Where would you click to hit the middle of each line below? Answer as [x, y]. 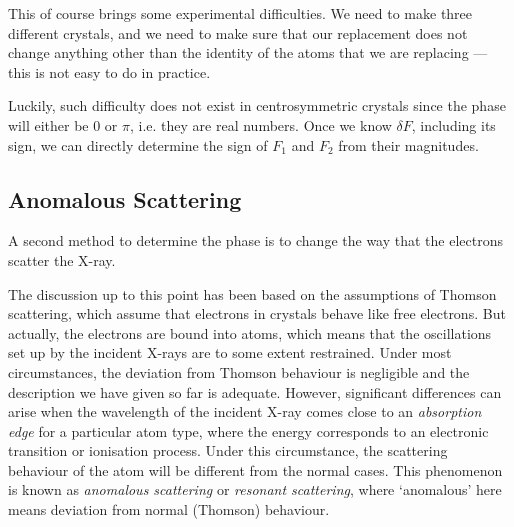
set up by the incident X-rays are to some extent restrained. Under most [230, 352]
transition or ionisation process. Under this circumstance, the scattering [228, 450]
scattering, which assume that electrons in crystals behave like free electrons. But [257, 313]
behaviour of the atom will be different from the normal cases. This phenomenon [255, 469]
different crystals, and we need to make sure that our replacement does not [238, 32]
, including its [453, 124]
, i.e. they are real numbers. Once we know [261, 124]
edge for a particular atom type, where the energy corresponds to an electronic [248, 430]
